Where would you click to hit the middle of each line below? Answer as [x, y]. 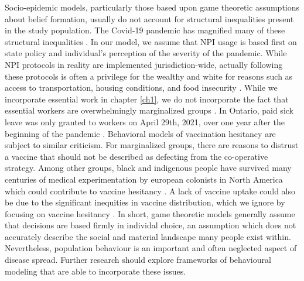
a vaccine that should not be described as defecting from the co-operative [136, 156]
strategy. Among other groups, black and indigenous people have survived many [148, 168]
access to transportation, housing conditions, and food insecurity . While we [141, 88]
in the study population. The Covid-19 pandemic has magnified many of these [145, 30]
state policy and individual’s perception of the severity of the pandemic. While [146, 53]
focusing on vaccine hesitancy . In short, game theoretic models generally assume [150, 213]
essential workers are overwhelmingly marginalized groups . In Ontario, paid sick [149, 110]
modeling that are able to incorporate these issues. [95, 271]
